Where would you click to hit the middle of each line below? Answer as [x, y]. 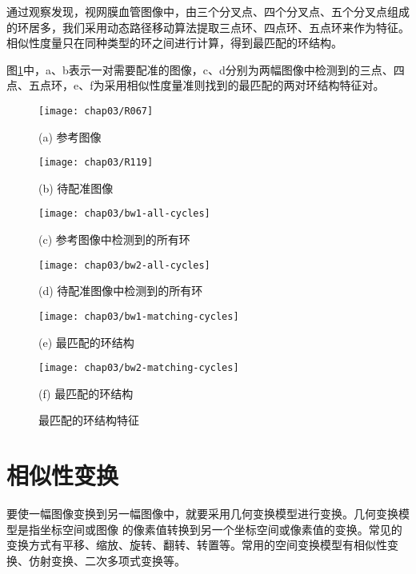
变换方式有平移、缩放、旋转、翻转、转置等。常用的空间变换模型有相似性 [197, 545]
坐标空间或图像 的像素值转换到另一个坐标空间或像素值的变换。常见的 [221, 529]
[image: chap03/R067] [96, 111]
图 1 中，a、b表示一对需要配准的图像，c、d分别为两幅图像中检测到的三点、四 [206, 69]
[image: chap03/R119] [96, 163]
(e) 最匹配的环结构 [86, 342]
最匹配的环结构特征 [89, 420]
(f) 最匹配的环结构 [86, 393]
